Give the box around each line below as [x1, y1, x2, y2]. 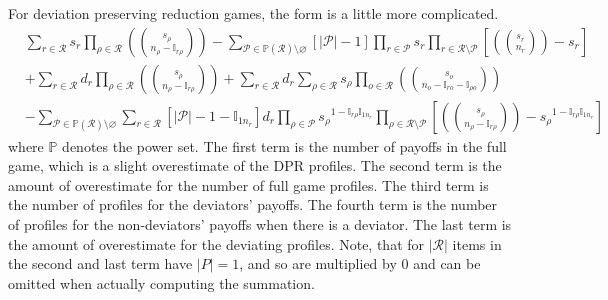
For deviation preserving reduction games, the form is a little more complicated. [8, 3, 499, 23]
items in [452, 233, 502, 254]
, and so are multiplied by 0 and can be [239, 253, 481, 274]
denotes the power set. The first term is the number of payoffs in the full [62, 135, 507, 156]
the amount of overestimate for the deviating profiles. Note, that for [8, 233, 425, 254]
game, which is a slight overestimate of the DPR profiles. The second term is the [8, 155, 502, 176]
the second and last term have [8, 253, 193, 274]
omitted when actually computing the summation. [8, 272, 315, 293]
